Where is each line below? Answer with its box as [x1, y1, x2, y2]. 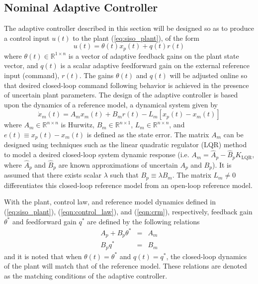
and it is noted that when [4, 251, 82, 261]
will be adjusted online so [170, 70, 248, 81]
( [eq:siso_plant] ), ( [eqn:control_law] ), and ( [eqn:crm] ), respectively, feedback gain [4, 206, 253, 217]
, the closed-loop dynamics [166, 251, 247, 261]
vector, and [4, 60, 38, 71]
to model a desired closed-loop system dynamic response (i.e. [4, 149, 189, 160]
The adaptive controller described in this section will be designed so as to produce [4, 23, 255, 33]
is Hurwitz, [61, 119, 94, 130]
